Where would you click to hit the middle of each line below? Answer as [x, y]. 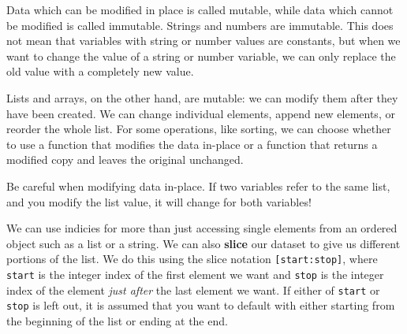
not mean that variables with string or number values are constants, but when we [203, 41]
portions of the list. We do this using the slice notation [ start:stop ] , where [192, 259]
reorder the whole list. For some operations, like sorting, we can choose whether [199, 129]
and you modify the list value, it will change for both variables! [159, 201]
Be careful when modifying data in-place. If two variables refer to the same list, [198, 186]
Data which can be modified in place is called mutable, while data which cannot [200, 9]
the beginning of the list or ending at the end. [117, 320]
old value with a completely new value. [100, 71]
